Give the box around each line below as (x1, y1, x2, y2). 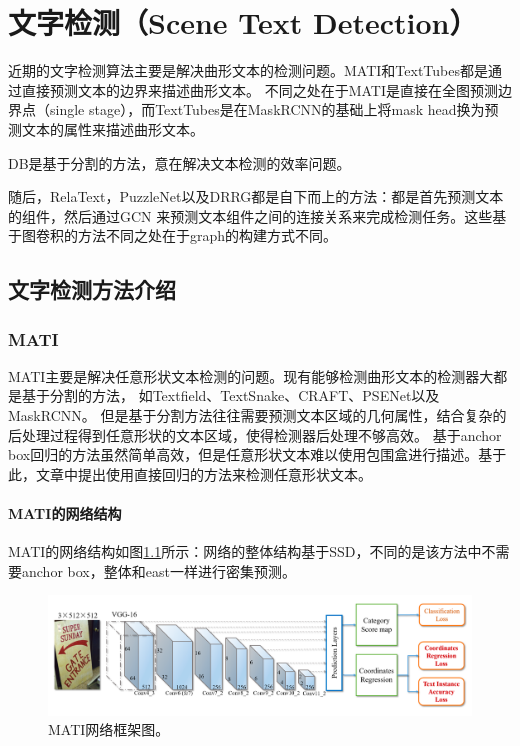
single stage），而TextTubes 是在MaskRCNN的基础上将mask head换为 (49, 99, 485, 120)
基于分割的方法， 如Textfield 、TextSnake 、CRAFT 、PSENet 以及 (21, 385, 440, 406)
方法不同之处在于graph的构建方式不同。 (77, 225, 338, 246)
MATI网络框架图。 (48, 719, 170, 740)
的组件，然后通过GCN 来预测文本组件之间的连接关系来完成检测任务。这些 (8, 205, 493, 226)
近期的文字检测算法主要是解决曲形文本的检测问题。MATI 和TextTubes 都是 (8, 60, 488, 81)
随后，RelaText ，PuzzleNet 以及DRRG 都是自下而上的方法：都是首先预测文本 (8, 186, 504, 207)
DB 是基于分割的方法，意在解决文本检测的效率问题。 (8, 152, 351, 173)
